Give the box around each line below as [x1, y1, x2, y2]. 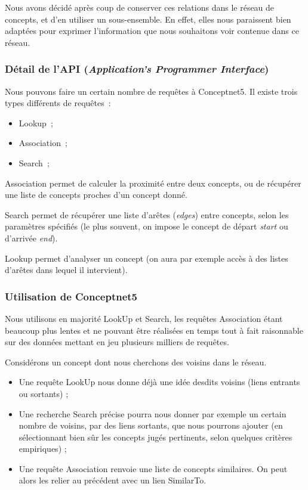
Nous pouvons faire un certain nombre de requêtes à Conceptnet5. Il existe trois [5, 85, 298, 97]
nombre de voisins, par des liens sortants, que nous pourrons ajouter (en [19, 419, 283, 432]
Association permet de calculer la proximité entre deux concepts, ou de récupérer [5, 176, 301, 189]
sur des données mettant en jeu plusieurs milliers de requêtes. [5, 336, 229, 348]
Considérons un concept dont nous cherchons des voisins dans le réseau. [5, 355, 267, 368]
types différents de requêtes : [5, 97, 111, 109]
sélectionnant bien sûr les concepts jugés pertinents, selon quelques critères [19, 430, 292, 443]
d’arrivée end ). [5, 231, 58, 244]
